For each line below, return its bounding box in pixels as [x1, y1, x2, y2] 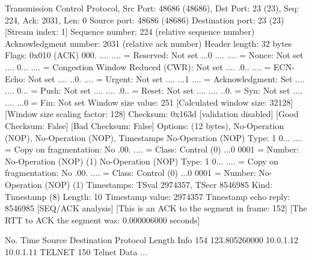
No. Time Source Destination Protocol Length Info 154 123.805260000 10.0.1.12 [5, 234, 299, 246]
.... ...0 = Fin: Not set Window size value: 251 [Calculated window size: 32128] [5, 95, 293, 108]
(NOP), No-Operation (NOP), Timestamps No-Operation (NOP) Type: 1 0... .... [5, 131, 302, 144]
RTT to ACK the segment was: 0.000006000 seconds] [5, 213, 200, 226]
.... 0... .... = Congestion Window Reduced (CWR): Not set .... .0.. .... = [5, 60, 271, 73]
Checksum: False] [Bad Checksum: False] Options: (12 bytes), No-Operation [5, 119, 284, 132]
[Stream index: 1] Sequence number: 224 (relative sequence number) [5, 25, 255, 38]
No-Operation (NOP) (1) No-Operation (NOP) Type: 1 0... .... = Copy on [5, 154, 279, 167]
